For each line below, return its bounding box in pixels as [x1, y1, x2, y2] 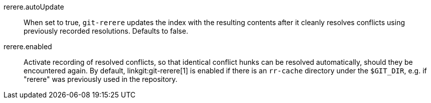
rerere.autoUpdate [4, 3, 64, 11]
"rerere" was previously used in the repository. [24, 75, 178, 83]
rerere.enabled [4, 42, 52, 51]
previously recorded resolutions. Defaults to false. [24, 27, 188, 35]
